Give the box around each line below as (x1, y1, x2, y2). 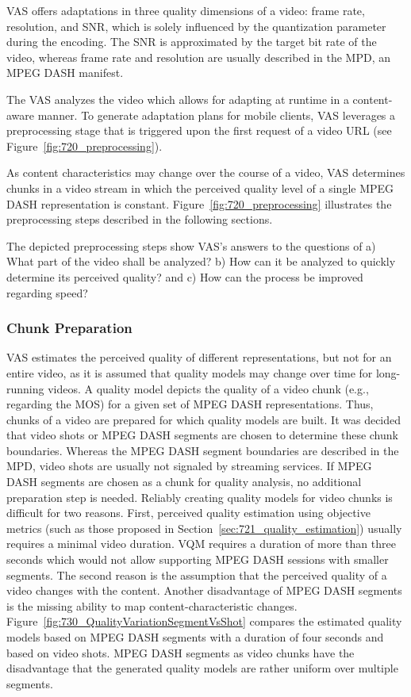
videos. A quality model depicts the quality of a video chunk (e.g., (48, 380, 369, 396)
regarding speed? (6, 284, 88, 301)
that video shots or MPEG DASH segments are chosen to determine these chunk (6, 427, 398, 443)
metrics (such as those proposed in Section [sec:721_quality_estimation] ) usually (6, 519, 402, 536)
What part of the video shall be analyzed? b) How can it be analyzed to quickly (6, 253, 396, 270)
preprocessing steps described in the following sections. (6, 211, 273, 228)
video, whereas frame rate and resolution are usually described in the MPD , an (6, 48, 390, 65)
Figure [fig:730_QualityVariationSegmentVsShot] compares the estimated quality (6, 613, 402, 630)
